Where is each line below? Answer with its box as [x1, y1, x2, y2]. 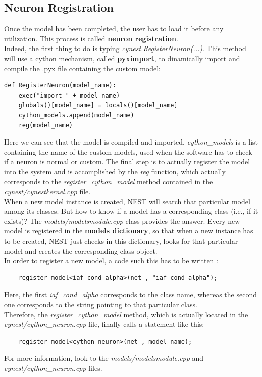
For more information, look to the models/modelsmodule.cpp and [4, 353, 204, 363]
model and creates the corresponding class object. [4, 245, 158, 256]
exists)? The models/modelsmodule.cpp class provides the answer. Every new [4, 215, 240, 226]
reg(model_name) [18, 121, 73, 129]
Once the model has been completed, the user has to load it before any [4, 23, 224, 34]
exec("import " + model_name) [18, 91, 120, 99]
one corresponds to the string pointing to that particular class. [4, 299, 197, 310]
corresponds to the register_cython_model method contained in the [4, 176, 213, 186]
